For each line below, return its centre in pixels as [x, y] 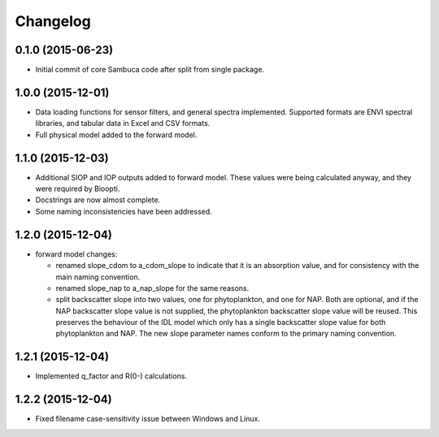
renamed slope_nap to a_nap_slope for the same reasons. [152, 288]
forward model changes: [76, 254]
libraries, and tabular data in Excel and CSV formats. [123, 123]
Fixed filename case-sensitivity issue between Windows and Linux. [148, 419]
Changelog [53, 21]
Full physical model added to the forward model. [116, 135]
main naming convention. [98, 277]
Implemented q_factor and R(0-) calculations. [111, 376]
